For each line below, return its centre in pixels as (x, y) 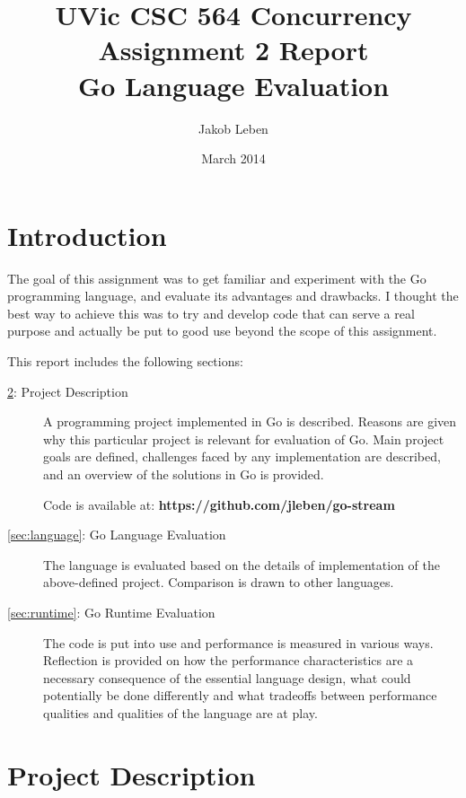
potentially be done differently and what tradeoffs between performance (240, 695)
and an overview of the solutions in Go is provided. (184, 474)
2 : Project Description (68, 391)
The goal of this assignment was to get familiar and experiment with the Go (217, 278)
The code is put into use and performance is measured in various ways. (238, 642)
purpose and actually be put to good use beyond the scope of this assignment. (222, 331)
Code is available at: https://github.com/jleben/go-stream (219, 504)
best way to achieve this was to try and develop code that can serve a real (211, 313)
